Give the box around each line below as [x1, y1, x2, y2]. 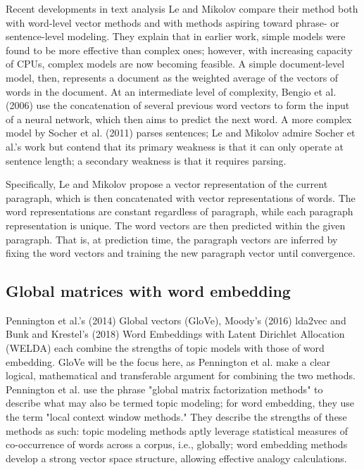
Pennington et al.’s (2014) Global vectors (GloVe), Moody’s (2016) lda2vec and [6, 312, 346, 327]
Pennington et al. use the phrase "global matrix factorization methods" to [6, 381, 323, 396]
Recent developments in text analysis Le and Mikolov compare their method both [6, 1, 358, 15]
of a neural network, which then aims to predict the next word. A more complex [6, 111, 352, 126]
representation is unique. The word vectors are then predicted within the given [6, 217, 346, 232]
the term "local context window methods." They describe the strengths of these [6, 409, 347, 424]
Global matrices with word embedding [6, 280, 291, 302]
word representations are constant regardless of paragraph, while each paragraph [6, 204, 353, 219]
